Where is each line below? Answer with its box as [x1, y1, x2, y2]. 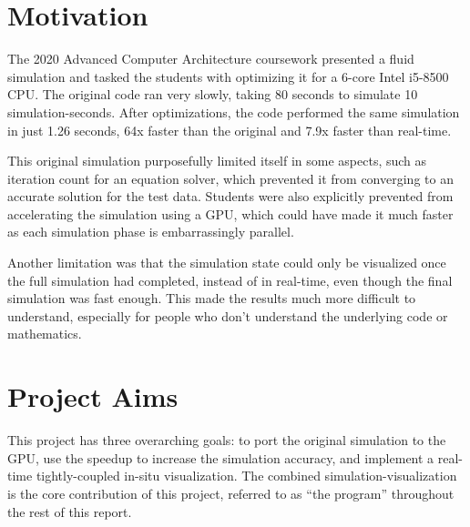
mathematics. [7, 324, 82, 343]
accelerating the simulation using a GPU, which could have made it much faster [7, 204, 454, 223]
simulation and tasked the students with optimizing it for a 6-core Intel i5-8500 [7, 66, 449, 86]
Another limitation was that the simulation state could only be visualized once [7, 253, 446, 272]
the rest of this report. [7, 502, 132, 521]
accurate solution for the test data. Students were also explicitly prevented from [7, 187, 454, 206]
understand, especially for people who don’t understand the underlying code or [7, 306, 448, 325]
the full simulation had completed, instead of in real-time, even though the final [7, 270, 453, 289]
